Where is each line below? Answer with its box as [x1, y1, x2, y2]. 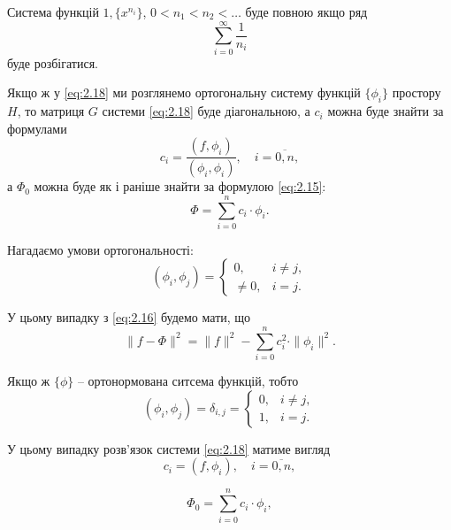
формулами [7, 119, 67, 137]
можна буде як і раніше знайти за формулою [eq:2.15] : [34, 177, 326, 196]
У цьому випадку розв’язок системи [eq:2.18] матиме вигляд [7, 439, 331, 457]
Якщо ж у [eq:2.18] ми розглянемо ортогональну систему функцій [7, 83, 361, 102]
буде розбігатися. [7, 53, 98, 72]
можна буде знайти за [327, 102, 444, 120]
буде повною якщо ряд [245, 3, 368, 20]
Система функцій [7, 3, 99, 20]
